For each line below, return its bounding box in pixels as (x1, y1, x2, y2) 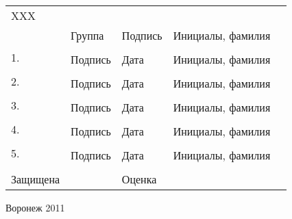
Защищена (11, 171, 60, 187)
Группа (71, 27, 104, 43)
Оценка (121, 171, 157, 187)
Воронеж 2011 (5, 201, 65, 214)
